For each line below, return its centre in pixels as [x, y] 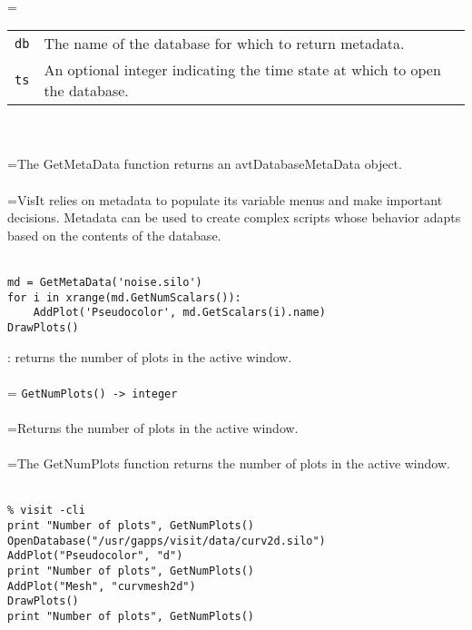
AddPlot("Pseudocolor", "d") [95, 556]
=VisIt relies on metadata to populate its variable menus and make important [225, 199]
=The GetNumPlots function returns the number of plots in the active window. [229, 463]
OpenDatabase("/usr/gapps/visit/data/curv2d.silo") [167, 541]
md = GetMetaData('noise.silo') [105, 282]
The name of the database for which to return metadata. [224, 44]
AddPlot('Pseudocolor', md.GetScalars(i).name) [179, 313]
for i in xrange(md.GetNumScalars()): [124, 297]
